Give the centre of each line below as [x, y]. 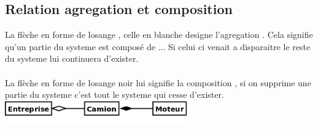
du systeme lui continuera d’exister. [72, 58]
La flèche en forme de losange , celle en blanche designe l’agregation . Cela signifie [159, 35]
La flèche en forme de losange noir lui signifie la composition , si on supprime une [158, 82]
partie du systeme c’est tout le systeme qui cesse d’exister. [114, 94]
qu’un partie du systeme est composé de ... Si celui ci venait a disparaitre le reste [158, 46]
